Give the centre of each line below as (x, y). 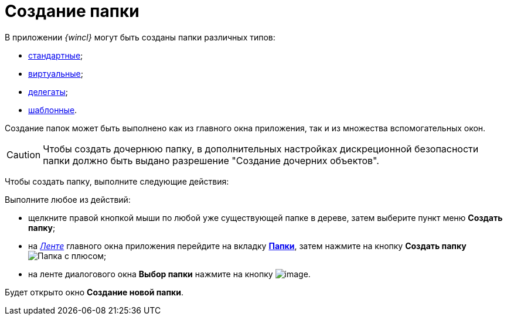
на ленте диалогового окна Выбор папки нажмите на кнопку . (169, 274)
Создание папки (72, 11)
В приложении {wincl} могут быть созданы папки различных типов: (140, 37)
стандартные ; (56, 55)
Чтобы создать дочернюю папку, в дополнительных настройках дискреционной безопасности (261, 149)
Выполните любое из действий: (68, 199)
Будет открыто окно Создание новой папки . (94, 292)
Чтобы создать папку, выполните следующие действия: (117, 181)
